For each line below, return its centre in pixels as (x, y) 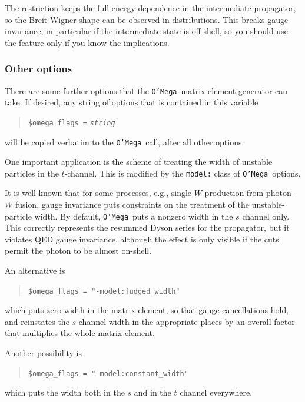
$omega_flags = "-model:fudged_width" (104, 291)
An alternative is (35, 270)
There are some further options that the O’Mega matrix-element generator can (146, 90)
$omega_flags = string (72, 123)
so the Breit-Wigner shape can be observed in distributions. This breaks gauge (147, 19)
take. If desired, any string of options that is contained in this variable (132, 102)
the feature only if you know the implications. (87, 42)
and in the (152, 392)
